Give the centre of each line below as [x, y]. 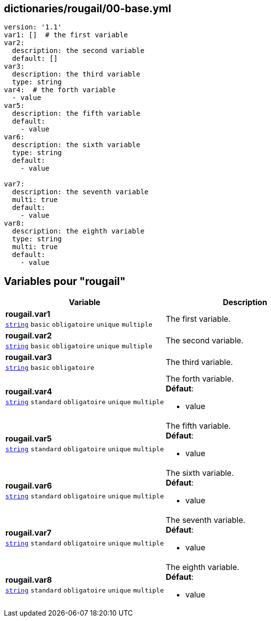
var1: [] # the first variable [66, 35]
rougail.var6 [29, 486]
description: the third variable [76, 74]
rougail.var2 [29, 336]
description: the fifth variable [76, 114]
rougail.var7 [28, 533]
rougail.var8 [29, 580]
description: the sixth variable [76, 145]
